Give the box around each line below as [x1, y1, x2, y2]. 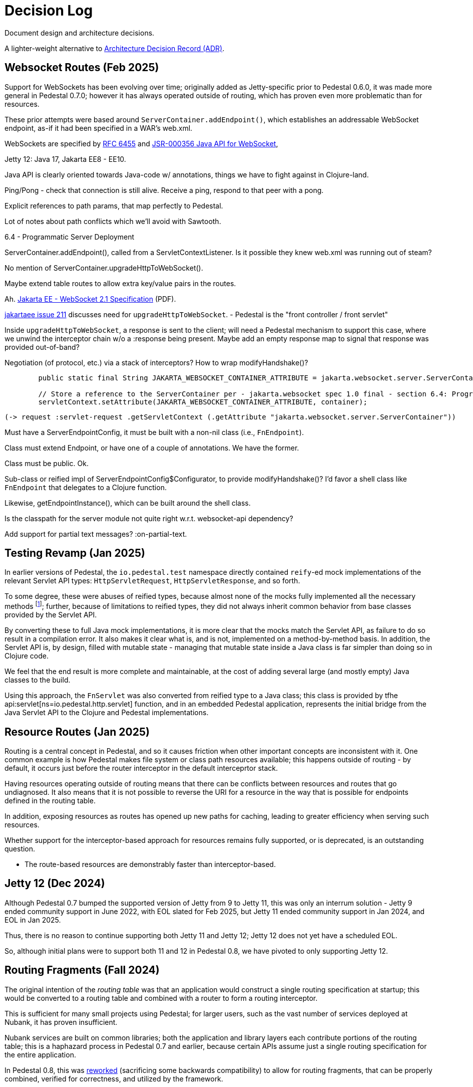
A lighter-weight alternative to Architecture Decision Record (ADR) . [5, 44, 225, 53]
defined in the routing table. [5, 796, 96, 805]
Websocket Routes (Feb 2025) [5, 61, 159, 74]
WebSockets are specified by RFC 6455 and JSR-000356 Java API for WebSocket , [5, 139, 278, 148]
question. [5, 844, 36, 853]
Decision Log [5, 2, 93, 19]
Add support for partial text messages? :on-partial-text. [5, 529, 187, 538]
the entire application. [5, 1050, 76, 1059]
